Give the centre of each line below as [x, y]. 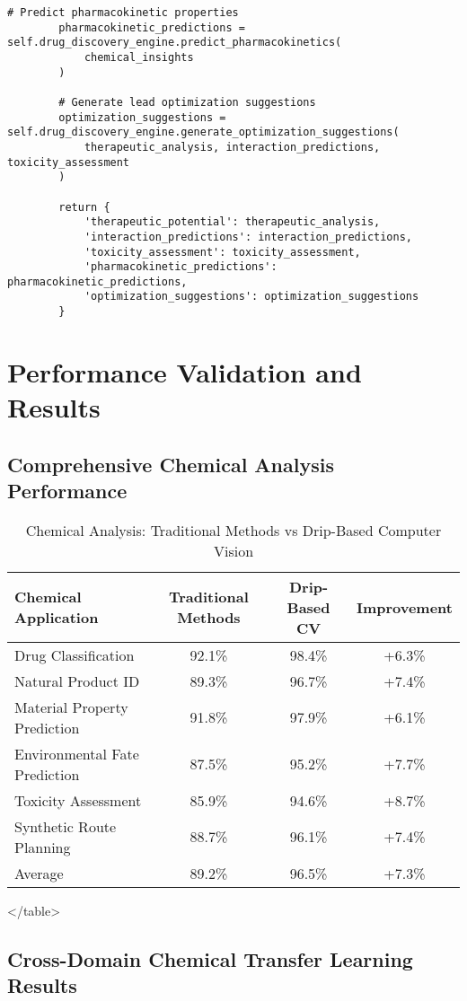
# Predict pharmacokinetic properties [123, 13]
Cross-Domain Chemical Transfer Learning [210, 958]
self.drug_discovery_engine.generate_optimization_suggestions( [203, 132]
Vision [233, 550]
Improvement [404, 607]
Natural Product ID [77, 681]
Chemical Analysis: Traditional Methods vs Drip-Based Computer [233, 530]
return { [84, 207]
